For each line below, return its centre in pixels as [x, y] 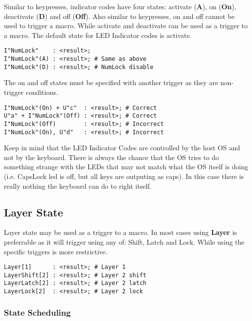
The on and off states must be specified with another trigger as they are [111, 82]
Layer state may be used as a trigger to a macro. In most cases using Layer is [120, 232]
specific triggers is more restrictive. [56, 251]
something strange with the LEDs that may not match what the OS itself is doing [126, 167]
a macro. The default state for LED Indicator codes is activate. [98, 35]
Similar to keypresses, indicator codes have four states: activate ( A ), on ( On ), [120, 6]
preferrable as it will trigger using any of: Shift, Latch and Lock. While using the [124, 241]
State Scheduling [37, 312]
